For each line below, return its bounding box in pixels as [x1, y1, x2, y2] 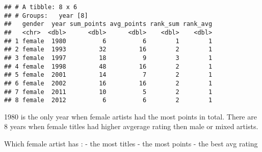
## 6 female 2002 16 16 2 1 [4, 79, 213, 87]
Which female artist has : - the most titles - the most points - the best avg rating [4, 138, 258, 149]
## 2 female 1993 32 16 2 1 [4, 46, 213, 53]
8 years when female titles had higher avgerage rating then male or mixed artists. [4, 121, 258, 132]
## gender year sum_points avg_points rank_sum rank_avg [4, 20, 213, 28]
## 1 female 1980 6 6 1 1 [4, 37, 213, 45]
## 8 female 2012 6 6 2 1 [4, 97, 213, 104]
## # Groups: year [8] [4, 12, 88, 19]
